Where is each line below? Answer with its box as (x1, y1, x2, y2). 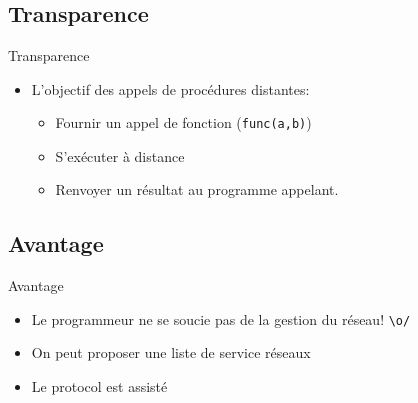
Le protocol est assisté (31, 376, 168, 397)
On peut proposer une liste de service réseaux (31, 342, 311, 363)
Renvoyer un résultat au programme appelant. (55, 179, 339, 200)
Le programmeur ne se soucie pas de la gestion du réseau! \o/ (31, 308, 411, 329)
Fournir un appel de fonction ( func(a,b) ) (55, 112, 312, 133)
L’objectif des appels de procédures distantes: (31, 78, 310, 99)
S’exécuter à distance (55, 145, 185, 166)
